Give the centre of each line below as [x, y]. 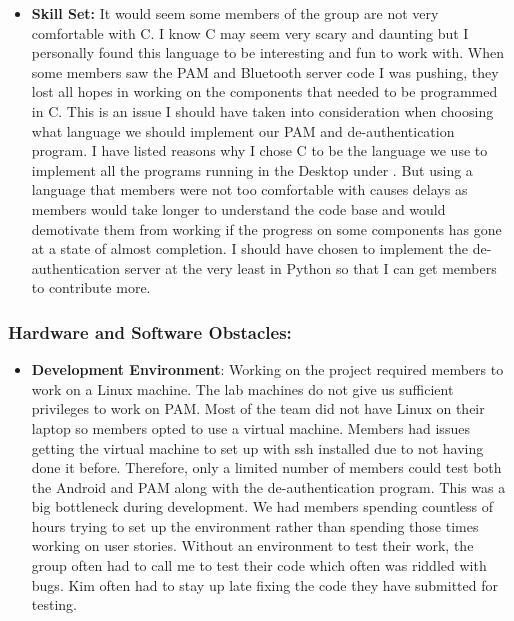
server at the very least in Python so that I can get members [310, 267]
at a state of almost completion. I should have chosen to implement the [249, 248]
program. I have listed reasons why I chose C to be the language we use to [259, 150]
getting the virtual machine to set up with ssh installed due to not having [257, 447]
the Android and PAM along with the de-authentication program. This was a [268, 486]
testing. [54, 604]
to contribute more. [91, 287]
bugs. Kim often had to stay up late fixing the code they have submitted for [264, 584]
